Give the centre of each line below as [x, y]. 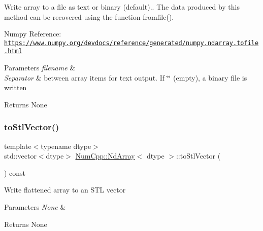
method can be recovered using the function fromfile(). [89, 16]
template [18, 146]
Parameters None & [35, 207]
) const [15, 172]
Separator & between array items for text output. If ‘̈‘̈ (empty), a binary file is [126, 77]
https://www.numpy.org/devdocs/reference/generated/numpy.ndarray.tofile [131, 43]
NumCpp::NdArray [105, 156]
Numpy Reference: [33, 34]
